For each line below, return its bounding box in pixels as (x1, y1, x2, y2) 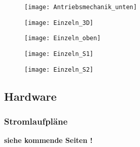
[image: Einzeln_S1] (24, 50, 94, 57)
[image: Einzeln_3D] (24, 19, 94, 26)
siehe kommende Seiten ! (4, 135, 93, 145)
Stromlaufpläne (4, 114, 68, 127)
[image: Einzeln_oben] (24, 35, 101, 42)
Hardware (4, 88, 57, 104)
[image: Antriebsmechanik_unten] (24, 4, 137, 11)
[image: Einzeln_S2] (24, 66, 94, 73)
